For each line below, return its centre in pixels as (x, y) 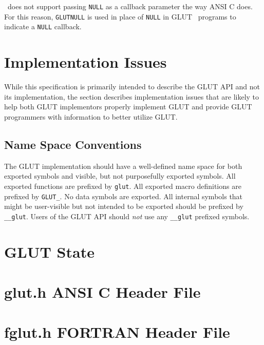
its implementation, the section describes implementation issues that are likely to (132, 96)
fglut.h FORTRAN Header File (117, 332)
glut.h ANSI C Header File (102, 291)
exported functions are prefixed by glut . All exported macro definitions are (123, 186)
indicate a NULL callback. (43, 26)
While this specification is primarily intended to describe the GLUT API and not (132, 87)
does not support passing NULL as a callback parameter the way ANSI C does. (130, 6)
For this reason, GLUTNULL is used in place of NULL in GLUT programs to (120, 16)
